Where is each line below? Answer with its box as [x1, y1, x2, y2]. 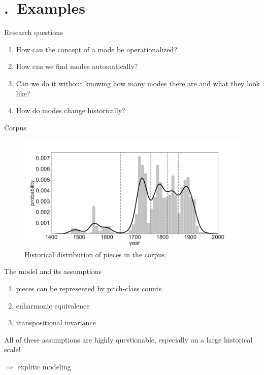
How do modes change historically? [16, 105, 125, 116]
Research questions [4, 27, 63, 38]
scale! [4, 344, 21, 355]
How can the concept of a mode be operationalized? [16, 44, 177, 54]
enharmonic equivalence [16, 300, 90, 311]
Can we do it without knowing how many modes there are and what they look [16, 78, 260, 88]
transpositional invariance [16, 317, 96, 328]
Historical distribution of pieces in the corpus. [24, 249, 167, 259]
